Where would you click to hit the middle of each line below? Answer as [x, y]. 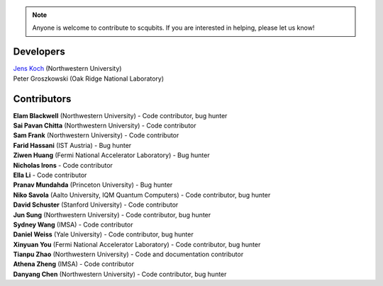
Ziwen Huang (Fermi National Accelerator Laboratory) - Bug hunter [111, 155]
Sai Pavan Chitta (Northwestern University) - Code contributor [105, 125]
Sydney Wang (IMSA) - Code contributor [73, 224]
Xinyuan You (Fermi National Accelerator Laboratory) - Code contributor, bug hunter [137, 244]
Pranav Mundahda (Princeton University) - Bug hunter [93, 185]
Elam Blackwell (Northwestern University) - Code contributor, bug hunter [120, 115]
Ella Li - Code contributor [50, 175]
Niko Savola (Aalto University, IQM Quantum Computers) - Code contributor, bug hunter [142, 195]
